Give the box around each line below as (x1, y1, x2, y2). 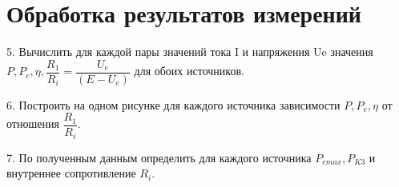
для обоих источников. (134, 62, 244, 79)
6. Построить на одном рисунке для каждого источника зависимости (6, 96, 341, 113)
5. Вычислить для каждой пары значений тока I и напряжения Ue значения (6, 43, 373, 60)
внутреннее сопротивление (6, 165, 136, 181)
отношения (6, 115, 59, 132)
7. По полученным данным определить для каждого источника (6, 149, 312, 165)
